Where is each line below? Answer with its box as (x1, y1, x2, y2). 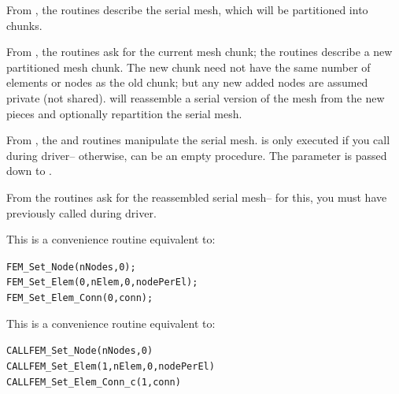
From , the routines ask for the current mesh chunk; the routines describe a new (6, 43, 393, 60)
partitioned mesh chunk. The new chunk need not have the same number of (6, 58, 371, 75)
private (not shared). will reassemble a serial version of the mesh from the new (6, 89, 385, 106)
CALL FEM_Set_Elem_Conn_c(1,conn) (6, 376, 181, 388)
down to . (6, 162, 52, 179)
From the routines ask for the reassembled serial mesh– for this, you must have (6, 188, 387, 205)
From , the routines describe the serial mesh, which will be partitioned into (6, 2, 368, 17)
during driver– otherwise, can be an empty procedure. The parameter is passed (6, 147, 387, 163)
